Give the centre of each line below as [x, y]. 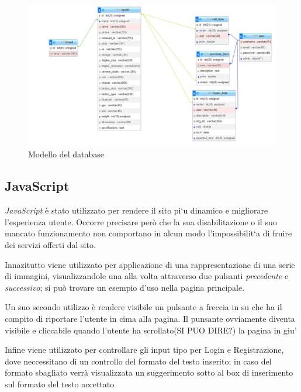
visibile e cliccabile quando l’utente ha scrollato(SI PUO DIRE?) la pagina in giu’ [151, 330]
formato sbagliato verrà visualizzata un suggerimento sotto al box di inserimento [149, 372]
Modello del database [66, 154]
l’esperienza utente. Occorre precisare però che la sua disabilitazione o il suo [141, 221]
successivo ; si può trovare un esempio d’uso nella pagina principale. [125, 287]
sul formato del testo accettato [60, 384]
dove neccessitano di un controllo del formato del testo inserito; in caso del [138, 361]
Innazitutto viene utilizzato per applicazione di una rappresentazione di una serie [150, 264]
